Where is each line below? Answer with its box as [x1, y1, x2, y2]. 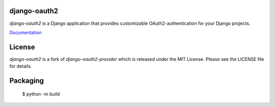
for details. [9, 63, 32, 69]
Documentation [9, 29, 42, 35]
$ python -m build [22, 91, 60, 97]
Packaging [9, 77, 44, 85]
